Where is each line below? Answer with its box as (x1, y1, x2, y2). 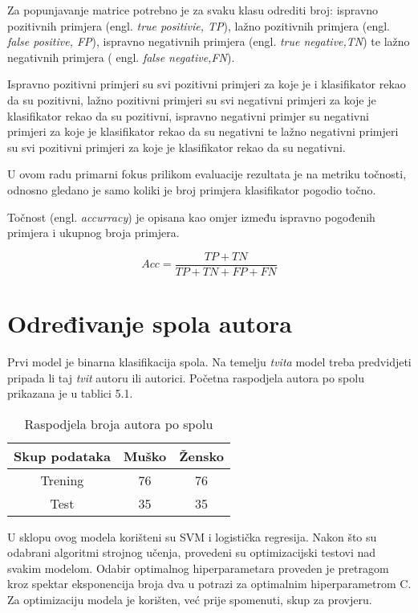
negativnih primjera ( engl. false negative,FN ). (7, 48, 235, 65)
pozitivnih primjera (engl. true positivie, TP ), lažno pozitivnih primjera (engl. (7, 17, 391, 34)
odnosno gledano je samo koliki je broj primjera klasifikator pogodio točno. (7, 181, 376, 198)
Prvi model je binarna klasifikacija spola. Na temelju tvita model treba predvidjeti (7, 353, 412, 370)
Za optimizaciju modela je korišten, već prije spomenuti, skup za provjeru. (7, 591, 372, 608)
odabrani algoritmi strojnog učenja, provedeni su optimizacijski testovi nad (7, 544, 376, 561)
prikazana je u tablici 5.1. (7, 385, 133, 402)
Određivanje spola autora (7, 306, 292, 339)
